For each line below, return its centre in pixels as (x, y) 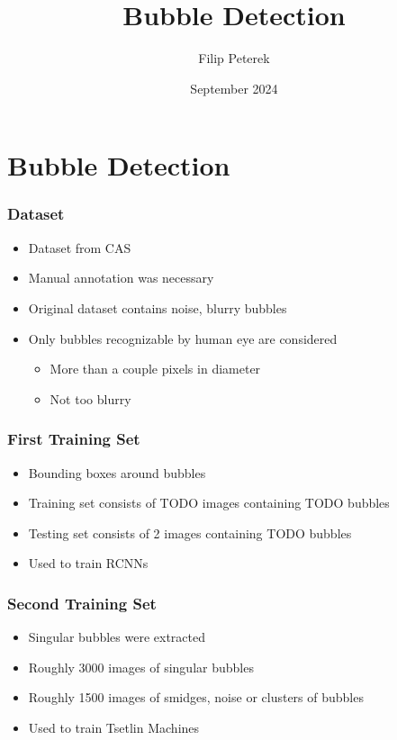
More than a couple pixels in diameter (155, 369)
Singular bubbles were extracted (117, 637)
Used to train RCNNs (88, 563)
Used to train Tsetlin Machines (114, 727)
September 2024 (234, 88)
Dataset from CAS (80, 247)
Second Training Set (82, 603)
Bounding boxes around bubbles (117, 472)
